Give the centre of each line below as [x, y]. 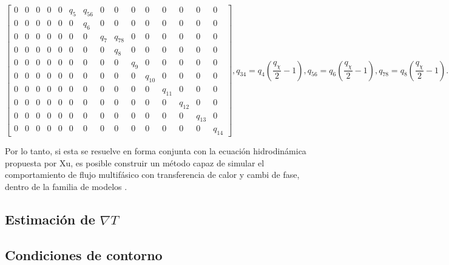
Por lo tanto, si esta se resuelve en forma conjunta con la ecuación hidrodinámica [156, 151]
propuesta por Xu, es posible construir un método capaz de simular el [135, 162]
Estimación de [50, 219]
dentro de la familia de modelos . [66, 187]
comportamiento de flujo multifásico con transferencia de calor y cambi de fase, [152, 175]
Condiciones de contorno [84, 254]
